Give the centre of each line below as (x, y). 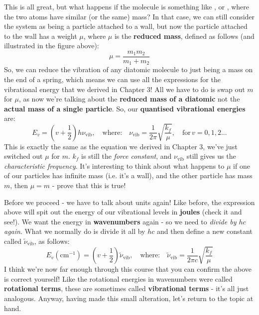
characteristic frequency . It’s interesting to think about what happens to (114, 165)
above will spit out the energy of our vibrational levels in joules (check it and (123, 212)
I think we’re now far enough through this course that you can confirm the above (128, 269)
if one (242, 165)
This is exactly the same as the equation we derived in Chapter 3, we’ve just (121, 146)
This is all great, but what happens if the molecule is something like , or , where (127, 6)
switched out (23, 156)
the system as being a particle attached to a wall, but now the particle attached (126, 26)
